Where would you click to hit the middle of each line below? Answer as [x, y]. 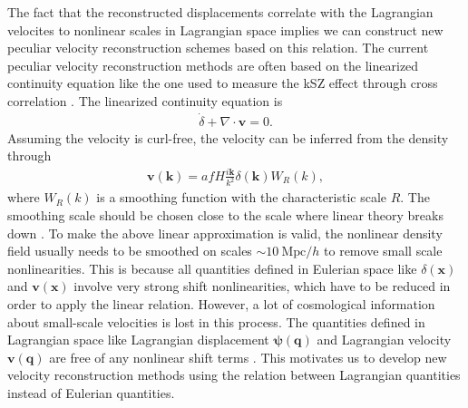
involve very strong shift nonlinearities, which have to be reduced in [262, 286]
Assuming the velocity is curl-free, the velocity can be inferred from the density [228, 137]
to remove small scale [383, 251]
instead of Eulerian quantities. [91, 392]
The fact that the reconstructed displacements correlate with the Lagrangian [220, 12]
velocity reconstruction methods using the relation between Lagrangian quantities [234, 375]
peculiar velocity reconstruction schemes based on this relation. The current [218, 48]
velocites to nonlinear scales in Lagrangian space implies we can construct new [225, 29]
